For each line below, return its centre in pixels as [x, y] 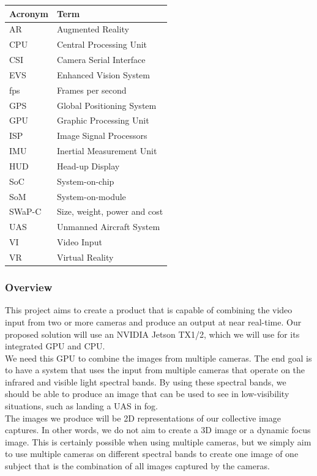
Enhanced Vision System [103, 74]
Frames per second [91, 90]
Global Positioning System [106, 105]
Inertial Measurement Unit [107, 151]
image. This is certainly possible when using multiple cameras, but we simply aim [158, 441]
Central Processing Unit [102, 44]
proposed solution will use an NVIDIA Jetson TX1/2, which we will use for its [152, 334]
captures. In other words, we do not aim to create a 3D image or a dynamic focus [158, 430]
